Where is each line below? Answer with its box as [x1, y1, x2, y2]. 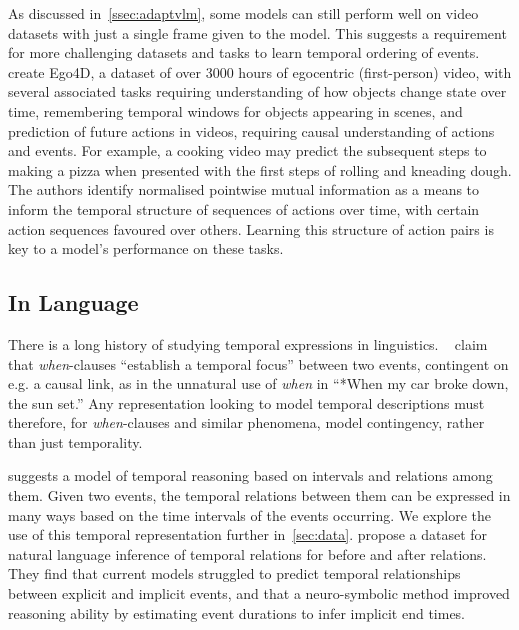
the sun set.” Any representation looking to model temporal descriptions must [8, 392, 485, 413]
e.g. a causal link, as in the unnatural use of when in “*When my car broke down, [8, 373, 509, 394]
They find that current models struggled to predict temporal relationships [8, 563, 461, 584]
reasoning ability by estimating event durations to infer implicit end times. [8, 602, 466, 623]
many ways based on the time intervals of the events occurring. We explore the [8, 504, 492, 525]
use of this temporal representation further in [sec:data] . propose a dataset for [8, 524, 488, 545]
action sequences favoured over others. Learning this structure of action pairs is [8, 218, 494, 239]
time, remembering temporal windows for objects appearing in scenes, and [8, 100, 463, 121]
